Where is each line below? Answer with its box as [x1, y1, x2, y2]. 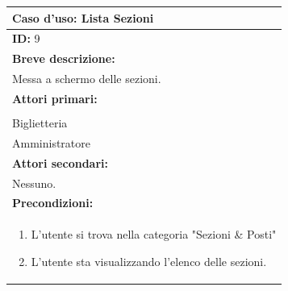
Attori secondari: [12, 154, 108, 171]
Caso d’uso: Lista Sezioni [12, 9, 154, 26]
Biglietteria [12, 114, 68, 131]
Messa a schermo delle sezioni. [12, 70, 161, 87]
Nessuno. [12, 174, 56, 191]
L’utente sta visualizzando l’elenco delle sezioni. [31, 252, 267, 269]
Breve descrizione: [12, 50, 115, 67]
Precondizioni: [12, 194, 94, 211]
